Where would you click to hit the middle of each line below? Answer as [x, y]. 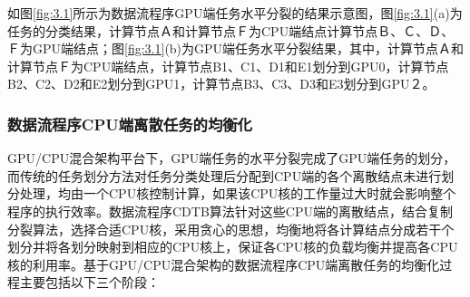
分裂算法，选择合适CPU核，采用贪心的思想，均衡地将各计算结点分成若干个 [231, 229]
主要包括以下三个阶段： [89, 282]
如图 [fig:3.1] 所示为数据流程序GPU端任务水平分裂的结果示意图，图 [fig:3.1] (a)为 [235, 13]
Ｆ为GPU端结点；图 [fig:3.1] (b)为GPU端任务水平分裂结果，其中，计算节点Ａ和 [236, 48]
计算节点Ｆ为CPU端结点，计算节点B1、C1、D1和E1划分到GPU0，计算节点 [228, 66]
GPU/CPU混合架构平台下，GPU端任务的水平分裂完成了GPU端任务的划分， [232, 158]
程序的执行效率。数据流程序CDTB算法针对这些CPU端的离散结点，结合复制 [230, 211]
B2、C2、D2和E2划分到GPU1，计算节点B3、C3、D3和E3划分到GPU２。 [221, 84]
